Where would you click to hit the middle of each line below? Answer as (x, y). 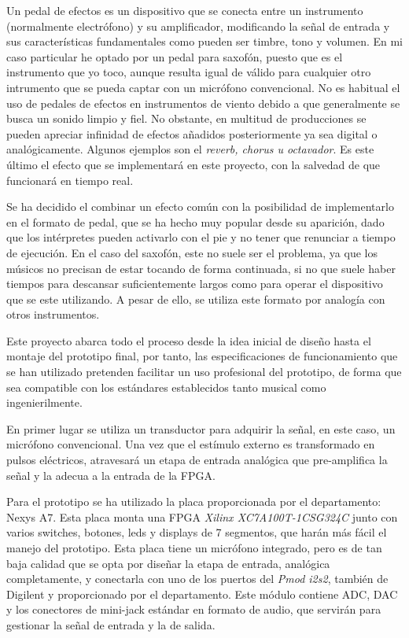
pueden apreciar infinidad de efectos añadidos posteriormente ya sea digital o (192, 133)
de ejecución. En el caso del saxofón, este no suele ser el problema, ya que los (192, 252)
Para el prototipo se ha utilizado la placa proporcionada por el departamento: (194, 502)
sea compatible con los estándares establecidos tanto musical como (166, 387)
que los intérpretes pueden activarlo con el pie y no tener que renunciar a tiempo (201, 237)
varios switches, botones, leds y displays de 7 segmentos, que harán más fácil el (197, 532)
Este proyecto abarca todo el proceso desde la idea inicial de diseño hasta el (189, 340)
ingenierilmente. (44, 402)
